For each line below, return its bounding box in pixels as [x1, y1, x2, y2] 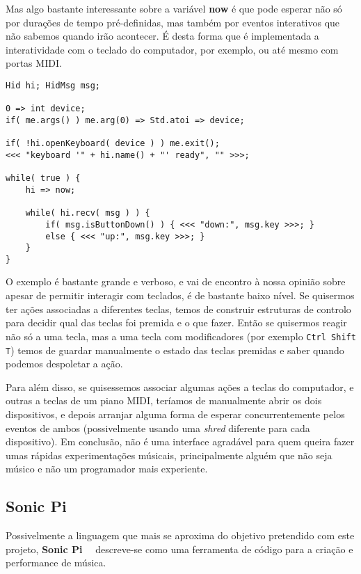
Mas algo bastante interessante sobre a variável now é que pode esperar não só [6, 1, 342, 15]
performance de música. [6, 555, 106, 570]
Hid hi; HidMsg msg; [6, 80, 101, 90]
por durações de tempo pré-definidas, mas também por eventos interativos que [6, 15, 340, 29]
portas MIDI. [6, 56, 62, 70]
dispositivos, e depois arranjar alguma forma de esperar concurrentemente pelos [6, 406, 345, 421]
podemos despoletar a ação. [6, 356, 123, 371]
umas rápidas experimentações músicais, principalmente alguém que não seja [6, 447, 332, 462]
